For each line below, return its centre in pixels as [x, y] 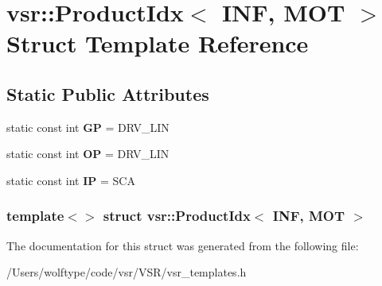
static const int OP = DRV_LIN [88, 154]
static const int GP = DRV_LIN [88, 127]
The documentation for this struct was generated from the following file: [183, 245]
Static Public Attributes [108, 93]
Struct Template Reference [158, 43]
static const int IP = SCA [71, 180]
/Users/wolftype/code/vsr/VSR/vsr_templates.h [127, 272]
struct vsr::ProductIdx [177, 216]
